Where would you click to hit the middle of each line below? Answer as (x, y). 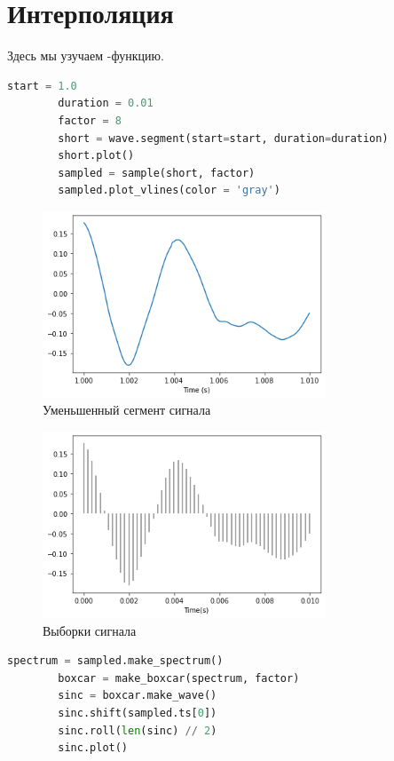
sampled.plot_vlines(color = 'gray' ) (169, 190)
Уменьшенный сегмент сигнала (127, 410)
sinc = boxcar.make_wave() (138, 696)
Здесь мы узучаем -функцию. (86, 55)
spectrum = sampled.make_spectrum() (115, 661)
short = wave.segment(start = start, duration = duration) (223, 138)
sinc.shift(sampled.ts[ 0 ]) (138, 713)
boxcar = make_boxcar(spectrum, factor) (179, 678)
